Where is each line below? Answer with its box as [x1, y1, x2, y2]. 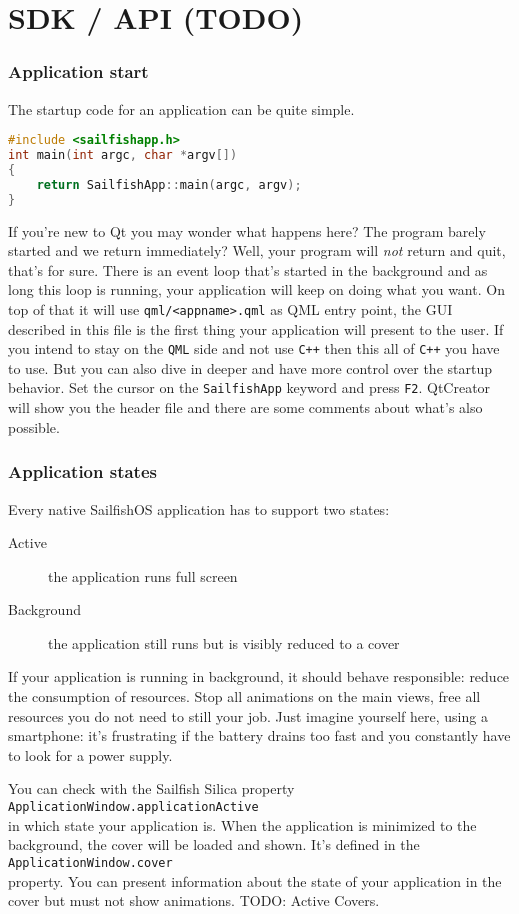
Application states [8, 459, 157, 484]
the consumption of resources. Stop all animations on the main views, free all [8, 686, 481, 707]
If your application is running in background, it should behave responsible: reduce [8, 666, 510, 687]
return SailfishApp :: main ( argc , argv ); [36, 177, 302, 192]
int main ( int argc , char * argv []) [8, 148, 238, 163]
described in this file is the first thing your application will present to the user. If [8, 318, 504, 339]
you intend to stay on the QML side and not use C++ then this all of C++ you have [8, 338, 500, 359]
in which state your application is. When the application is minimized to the [8, 814, 477, 835]
